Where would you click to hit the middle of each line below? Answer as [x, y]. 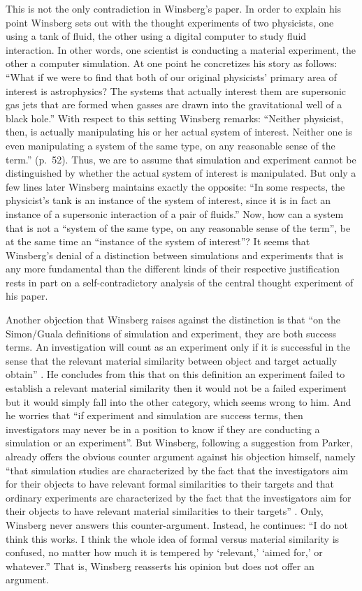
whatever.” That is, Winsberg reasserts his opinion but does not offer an [160, 566]
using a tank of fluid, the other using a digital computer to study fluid [156, 36]
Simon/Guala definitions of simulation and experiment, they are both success [171, 333]
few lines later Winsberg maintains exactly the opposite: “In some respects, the [175, 186]
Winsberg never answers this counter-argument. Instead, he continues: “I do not [177, 524]
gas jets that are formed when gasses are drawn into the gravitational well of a [174, 104]
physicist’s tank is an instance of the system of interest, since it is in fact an [168, 200]
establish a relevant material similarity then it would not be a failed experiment [176, 388]
